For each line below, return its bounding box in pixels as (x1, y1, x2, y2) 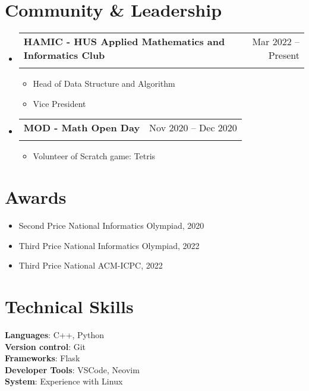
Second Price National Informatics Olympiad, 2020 (18, 219, 204, 232)
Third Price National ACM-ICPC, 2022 (18, 259, 163, 272)
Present (268, 48, 299, 62)
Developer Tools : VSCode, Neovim (5, 363, 140, 376)
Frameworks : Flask (5, 352, 80, 364)
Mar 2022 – (252, 34, 299, 49)
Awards (5, 185, 67, 209)
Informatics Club (23, 48, 105, 62)
